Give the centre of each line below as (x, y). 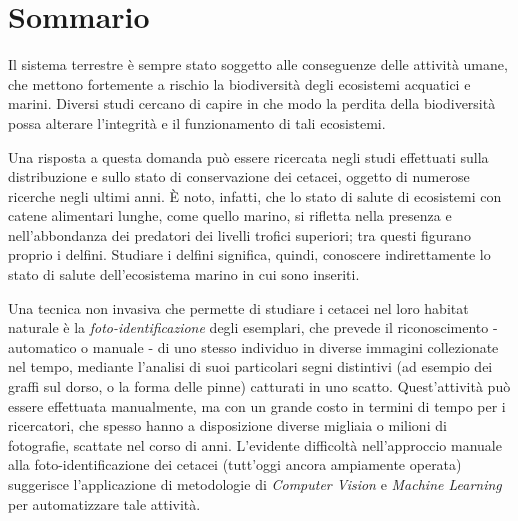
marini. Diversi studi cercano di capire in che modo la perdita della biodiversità (252, 103)
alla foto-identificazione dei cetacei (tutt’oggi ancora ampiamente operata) (235, 464)
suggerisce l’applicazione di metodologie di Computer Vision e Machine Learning (255, 484)
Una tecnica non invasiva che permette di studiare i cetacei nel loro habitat (238, 307)
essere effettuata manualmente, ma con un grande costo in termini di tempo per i (257, 405)
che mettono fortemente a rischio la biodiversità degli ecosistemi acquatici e (239, 83)
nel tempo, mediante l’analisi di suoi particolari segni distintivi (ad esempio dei (250, 366)
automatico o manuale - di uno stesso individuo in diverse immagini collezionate (253, 346)
